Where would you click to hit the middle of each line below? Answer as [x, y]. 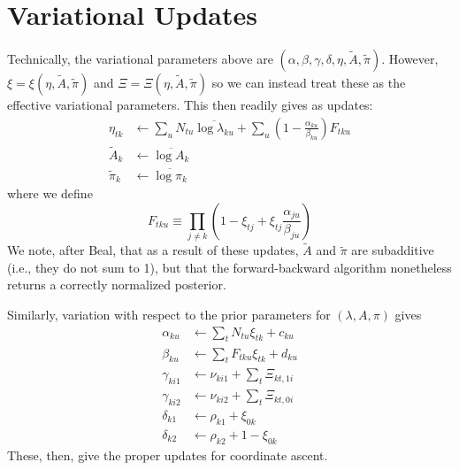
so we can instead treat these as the [309, 83]
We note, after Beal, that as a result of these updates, [153, 250]
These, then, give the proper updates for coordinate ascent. [168, 455]
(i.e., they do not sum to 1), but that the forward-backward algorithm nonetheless [229, 267]
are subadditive [393, 250]
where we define [50, 193]
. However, [410, 59]
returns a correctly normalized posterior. [117, 285]
